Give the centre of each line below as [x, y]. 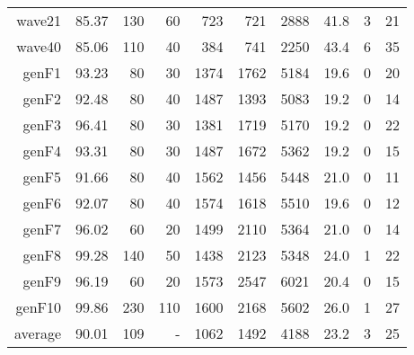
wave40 [39, 46]
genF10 [39, 307]
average [38, 333]
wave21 [39, 20]
